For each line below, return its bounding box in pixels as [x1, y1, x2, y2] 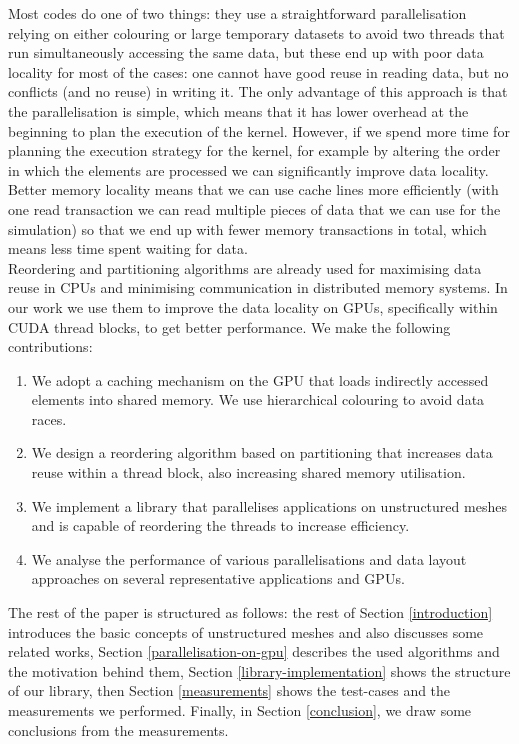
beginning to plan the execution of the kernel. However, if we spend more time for [8, 120, 510, 141]
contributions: [8, 336, 93, 357]
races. [31, 408, 67, 429]
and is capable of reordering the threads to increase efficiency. [31, 515, 410, 536]
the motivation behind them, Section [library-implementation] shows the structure [8, 660, 511, 681]
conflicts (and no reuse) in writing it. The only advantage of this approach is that [8, 81, 508, 102]
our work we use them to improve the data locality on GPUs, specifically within [8, 296, 498, 317]
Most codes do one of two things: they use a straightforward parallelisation [8, 3, 467, 23]
